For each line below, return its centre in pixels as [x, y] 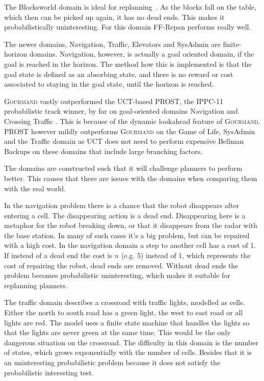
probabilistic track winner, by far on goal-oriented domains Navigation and [121, 111]
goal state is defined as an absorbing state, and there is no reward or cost [119, 74]
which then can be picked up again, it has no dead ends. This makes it [114, 17]
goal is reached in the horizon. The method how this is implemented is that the [128, 63]
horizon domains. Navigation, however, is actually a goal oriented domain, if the [129, 54]
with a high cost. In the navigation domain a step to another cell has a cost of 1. [130, 245]
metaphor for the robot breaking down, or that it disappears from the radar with [131, 225]
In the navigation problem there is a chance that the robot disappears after [122, 205]
